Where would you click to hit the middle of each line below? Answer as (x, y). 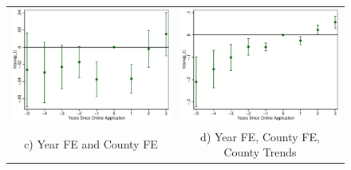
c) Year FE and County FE (91, 144)
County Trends (260, 152)
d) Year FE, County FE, (260, 136)
